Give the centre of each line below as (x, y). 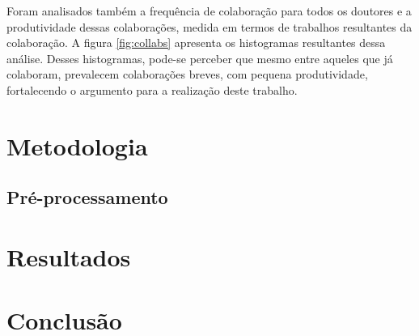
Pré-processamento (87, 197)
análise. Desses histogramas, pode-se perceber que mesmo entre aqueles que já (200, 58)
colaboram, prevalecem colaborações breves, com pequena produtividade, (187, 74)
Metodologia (77, 145)
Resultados (69, 256)
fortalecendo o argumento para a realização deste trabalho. (152, 89)
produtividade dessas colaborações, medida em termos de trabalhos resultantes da (209, 26)
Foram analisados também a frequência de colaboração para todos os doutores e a (209, 11)
